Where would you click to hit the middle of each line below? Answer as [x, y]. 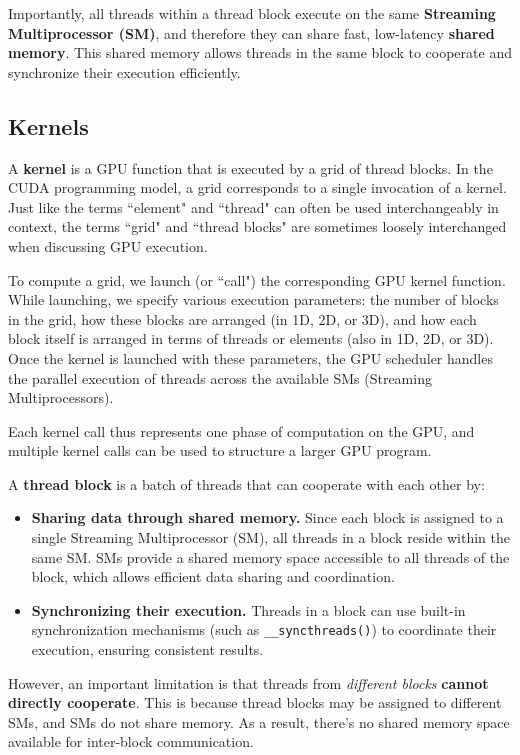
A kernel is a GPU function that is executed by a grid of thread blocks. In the [250, 167]
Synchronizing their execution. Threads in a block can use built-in [248, 609]
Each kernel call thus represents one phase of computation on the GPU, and [241, 430]
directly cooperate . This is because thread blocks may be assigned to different [255, 702]
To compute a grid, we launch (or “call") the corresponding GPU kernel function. [257, 279]
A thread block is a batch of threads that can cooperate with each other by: [246, 483]
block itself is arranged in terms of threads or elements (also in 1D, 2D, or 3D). [251, 338]
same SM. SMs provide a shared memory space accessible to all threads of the [270, 556]
